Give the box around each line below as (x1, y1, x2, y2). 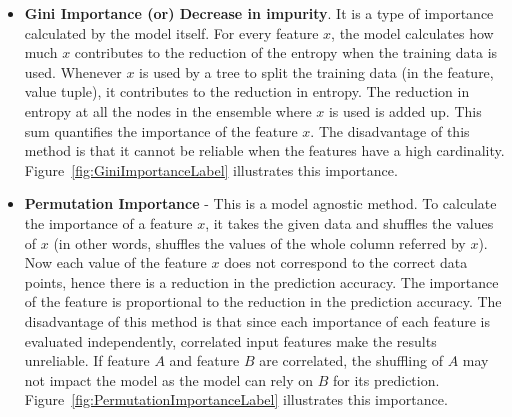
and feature (169, 350, 240, 371)
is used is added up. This (328, 100, 482, 121)
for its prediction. (333, 369, 440, 390)
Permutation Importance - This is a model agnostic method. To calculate (24, 193, 497, 214)
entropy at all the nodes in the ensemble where (24, 100, 312, 121)
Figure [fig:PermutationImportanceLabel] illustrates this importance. (24, 389, 448, 410)
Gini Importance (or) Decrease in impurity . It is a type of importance (24, 3, 494, 23)
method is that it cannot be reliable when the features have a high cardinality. (24, 140, 505, 161)
